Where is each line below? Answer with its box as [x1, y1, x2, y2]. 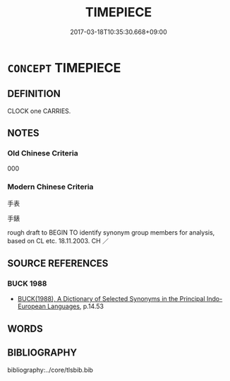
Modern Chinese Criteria [7, 182, 94, 192]
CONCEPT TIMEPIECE [7, 59, 121, 76]
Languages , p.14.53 [47, 302, 104, 311]
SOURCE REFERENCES [7, 257, 109, 269]
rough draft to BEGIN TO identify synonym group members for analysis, [7, 228, 215, 237]
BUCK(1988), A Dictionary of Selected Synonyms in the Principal [17, 295, 206, 303]
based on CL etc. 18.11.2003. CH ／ [7, 236, 109, 245]
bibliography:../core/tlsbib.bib [7, 365, 94, 374]
